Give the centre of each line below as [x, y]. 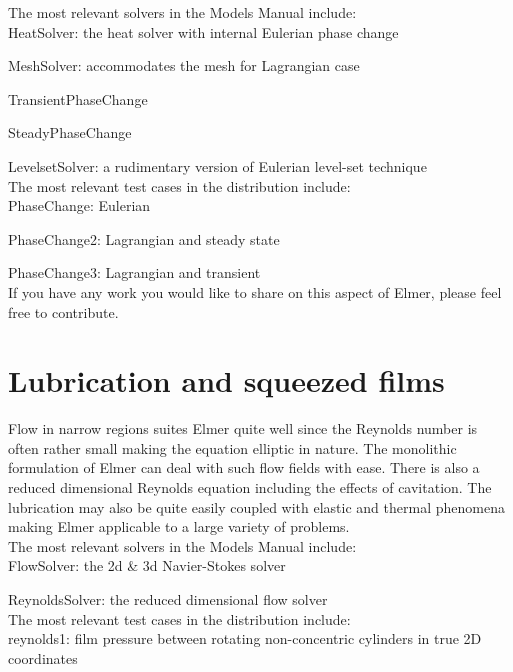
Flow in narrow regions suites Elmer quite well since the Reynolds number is [243, 428]
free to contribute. [63, 311]
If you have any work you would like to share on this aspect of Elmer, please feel [255, 291]
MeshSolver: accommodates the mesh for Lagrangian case [184, 65]
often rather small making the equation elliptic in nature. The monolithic [232, 447]
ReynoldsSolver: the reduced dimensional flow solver [168, 599]
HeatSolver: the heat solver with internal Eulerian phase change [203, 31]
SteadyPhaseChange [70, 132]
